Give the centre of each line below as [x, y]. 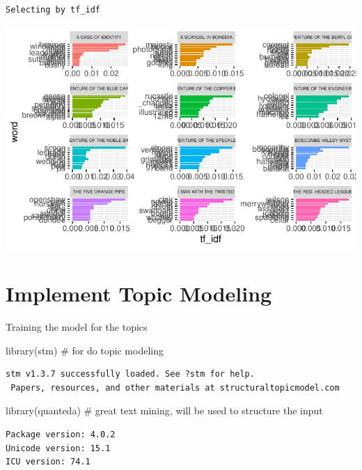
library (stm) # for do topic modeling [85, 350]
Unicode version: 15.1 [58, 448]
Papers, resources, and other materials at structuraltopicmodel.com [175, 387]
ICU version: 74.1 [48, 462]
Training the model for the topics [77, 327]
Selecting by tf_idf [53, 10]
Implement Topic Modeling [139, 293]
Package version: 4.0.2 [61, 434]
